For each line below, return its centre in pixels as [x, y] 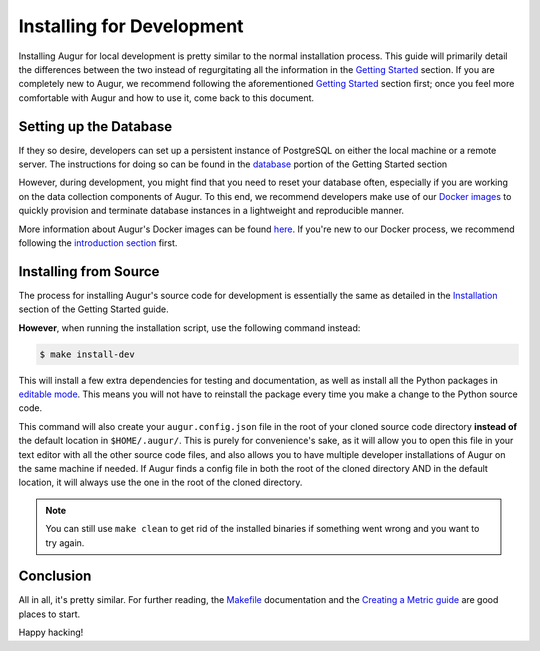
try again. [65, 542]
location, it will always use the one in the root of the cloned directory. [160, 482]
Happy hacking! [51, 632]
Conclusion [55, 576]
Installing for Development [131, 26]
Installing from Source [89, 271]
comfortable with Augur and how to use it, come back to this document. [166, 97]
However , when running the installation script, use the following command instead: [189, 327]
